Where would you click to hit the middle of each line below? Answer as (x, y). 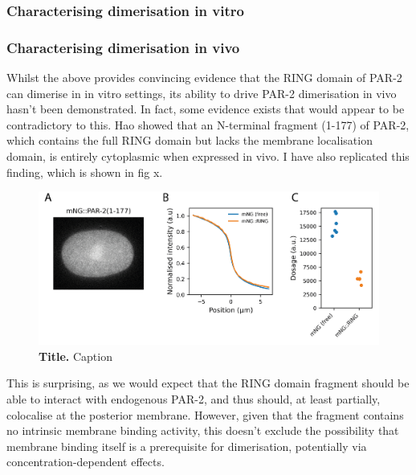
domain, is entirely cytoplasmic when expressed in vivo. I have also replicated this (208, 156)
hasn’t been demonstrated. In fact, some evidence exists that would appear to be (206, 109)
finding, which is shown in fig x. (85, 172)
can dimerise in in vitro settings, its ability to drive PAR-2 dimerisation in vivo (202, 93)
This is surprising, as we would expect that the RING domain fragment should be (208, 383)
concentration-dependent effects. (86, 462)
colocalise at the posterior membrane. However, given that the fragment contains (205, 414)
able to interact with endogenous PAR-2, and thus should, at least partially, (194, 399)
